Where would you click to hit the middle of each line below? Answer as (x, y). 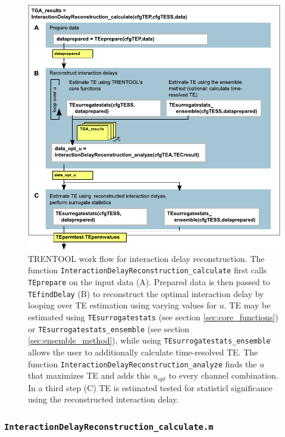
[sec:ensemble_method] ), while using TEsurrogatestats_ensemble (149, 340)
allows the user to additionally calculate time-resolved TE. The (143, 352)
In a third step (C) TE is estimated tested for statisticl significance (150, 387)
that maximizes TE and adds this (89, 375)
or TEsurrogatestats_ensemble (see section (109, 328)
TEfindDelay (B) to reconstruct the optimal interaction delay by (146, 293)
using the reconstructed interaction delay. (104, 399)
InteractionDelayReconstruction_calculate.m (109, 427)
